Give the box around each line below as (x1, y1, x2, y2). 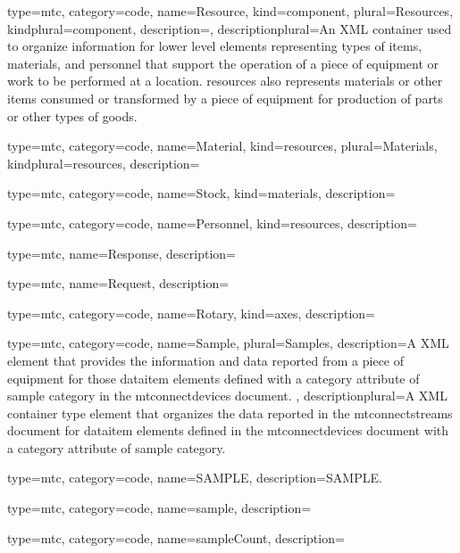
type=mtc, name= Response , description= (7, 243, 236, 262)
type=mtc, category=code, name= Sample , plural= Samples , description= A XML (7, 334, 449, 352)
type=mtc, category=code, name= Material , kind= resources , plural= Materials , (7, 136, 438, 155)
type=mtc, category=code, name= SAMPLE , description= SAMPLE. (7, 468, 382, 487)
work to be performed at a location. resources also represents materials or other (7, 71, 443, 90)
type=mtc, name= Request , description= (7, 274, 230, 293)
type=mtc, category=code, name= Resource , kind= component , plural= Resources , (7, 2, 454, 20)
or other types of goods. (7, 106, 138, 125)
